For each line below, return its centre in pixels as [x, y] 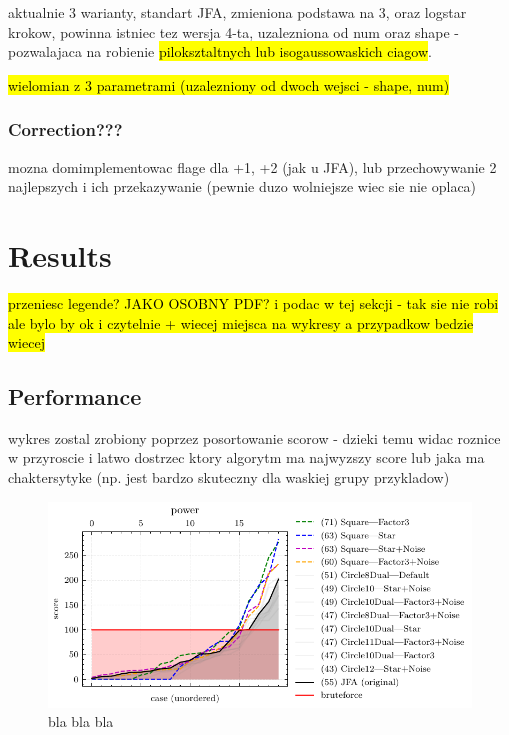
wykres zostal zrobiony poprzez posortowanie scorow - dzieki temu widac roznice [254, 437]
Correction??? [65, 129]
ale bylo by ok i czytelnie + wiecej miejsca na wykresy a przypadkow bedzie [241, 322]
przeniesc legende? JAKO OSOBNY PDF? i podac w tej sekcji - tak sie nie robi [253, 302]
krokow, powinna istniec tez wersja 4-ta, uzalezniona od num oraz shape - [234, 31]
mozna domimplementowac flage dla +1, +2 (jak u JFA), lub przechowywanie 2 [252, 166]
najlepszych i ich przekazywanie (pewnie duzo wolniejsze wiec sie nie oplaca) [242, 186]
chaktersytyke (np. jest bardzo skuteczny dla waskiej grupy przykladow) [229, 477]
